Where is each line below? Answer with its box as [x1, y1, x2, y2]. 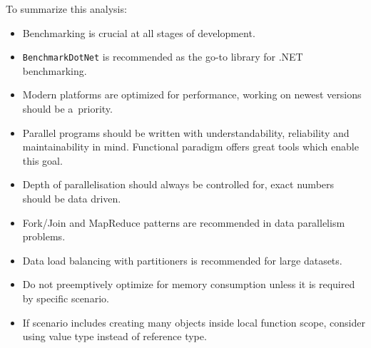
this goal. [22, 153, 63, 168]
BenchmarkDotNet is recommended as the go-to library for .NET [22, 49, 303, 64]
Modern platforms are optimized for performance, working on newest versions [22, 87, 362, 102]
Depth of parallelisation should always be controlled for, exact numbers [22, 177, 335, 192]
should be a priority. [22, 101, 113, 116]
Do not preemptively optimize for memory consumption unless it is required [22, 277, 355, 292]
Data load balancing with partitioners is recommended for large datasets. [22, 252, 342, 267]
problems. [22, 229, 66, 244]
